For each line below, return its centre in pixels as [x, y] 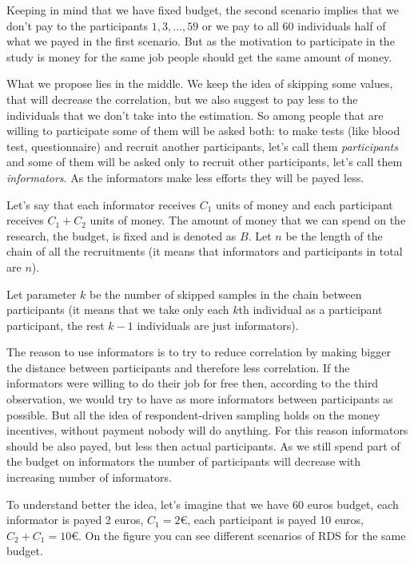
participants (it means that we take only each [118, 310]
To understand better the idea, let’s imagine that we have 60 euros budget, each [203, 504]
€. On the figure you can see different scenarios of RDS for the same [239, 535]
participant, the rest [56, 325]
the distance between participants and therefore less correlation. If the [178, 367]
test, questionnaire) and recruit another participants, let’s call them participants [202, 146]
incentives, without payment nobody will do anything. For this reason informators [207, 430]
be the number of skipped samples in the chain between [226, 294]
